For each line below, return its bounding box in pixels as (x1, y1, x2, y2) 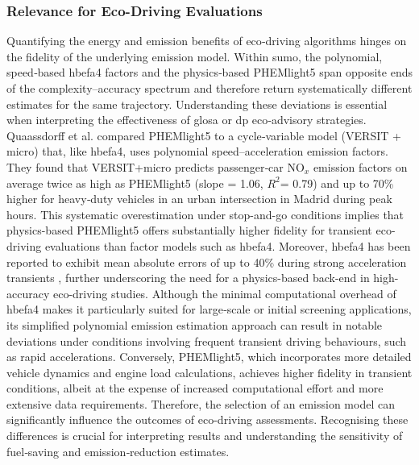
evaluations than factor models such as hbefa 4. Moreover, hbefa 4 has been (44, 237, 411, 254)
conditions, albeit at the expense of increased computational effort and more (6, 380, 384, 396)
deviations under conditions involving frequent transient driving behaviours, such (6, 332, 407, 349)
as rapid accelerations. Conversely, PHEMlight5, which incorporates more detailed (6, 348, 412, 365)
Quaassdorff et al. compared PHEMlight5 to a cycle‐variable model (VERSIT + (6, 127, 401, 143)
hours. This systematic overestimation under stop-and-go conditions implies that (6, 206, 404, 222)
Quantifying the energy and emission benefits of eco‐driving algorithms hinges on (6, 32, 407, 49)
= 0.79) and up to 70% (280, 174, 394, 191)
